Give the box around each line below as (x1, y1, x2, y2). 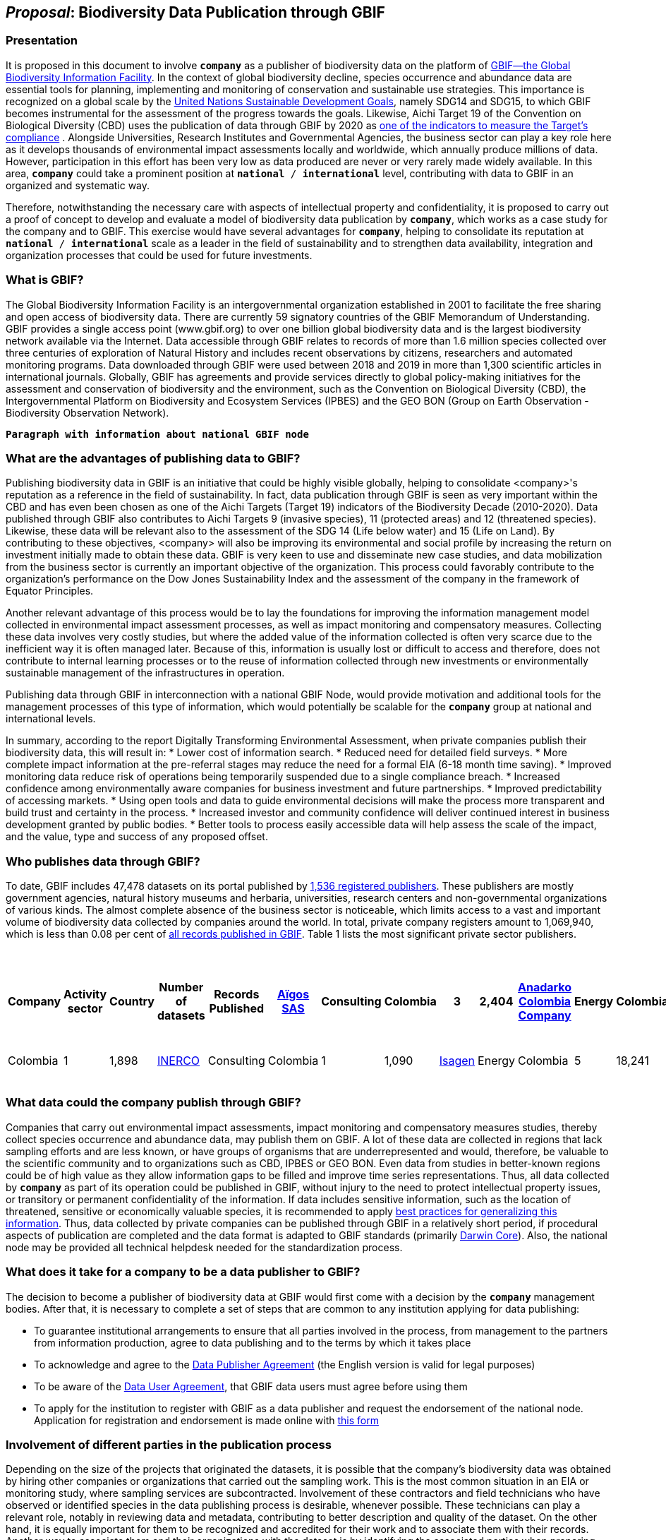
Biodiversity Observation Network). (6, 406, 169, 419)
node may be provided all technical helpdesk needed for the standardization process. (6, 1241, 403, 1253)
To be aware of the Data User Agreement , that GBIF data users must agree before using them (34, 1380, 468, 1392)
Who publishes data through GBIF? (6, 854, 200, 869)
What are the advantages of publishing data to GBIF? (6, 450, 301, 465)
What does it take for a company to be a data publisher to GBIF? (6, 1265, 361, 1279)
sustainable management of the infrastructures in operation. (6, 667, 285, 679)
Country (109, 994, 155, 1009)
